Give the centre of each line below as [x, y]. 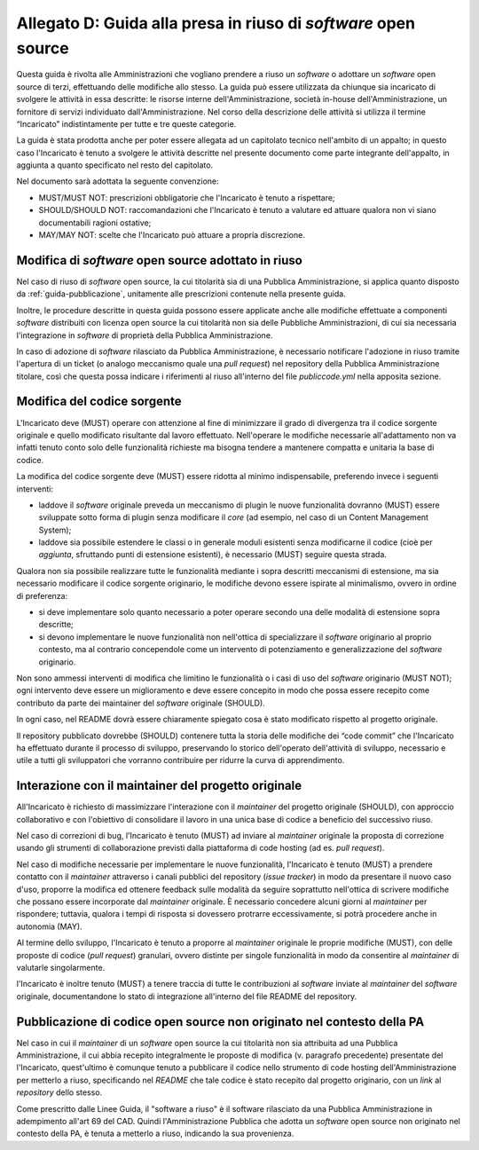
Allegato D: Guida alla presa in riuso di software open [216, 23]
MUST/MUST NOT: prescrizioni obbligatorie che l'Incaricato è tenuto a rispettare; [187, 197]
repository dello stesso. [59, 1092]
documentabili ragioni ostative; [95, 223]
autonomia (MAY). [50, 926]
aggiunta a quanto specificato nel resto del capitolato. [114, 165]
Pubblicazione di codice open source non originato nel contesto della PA [220, 1022]
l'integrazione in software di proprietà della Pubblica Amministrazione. [145, 335]
